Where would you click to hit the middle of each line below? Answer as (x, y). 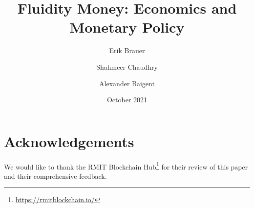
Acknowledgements (69, 141)
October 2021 (127, 100)
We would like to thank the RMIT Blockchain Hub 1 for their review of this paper (126, 166)
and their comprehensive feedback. (55, 176)
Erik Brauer (127, 50)
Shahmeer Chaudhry (127, 66)
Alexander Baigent (127, 83)
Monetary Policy (127, 27)
